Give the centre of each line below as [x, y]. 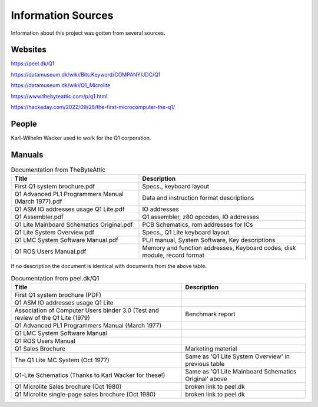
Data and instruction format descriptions [198, 198]
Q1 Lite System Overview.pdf [54, 233]
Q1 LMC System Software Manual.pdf [66, 240]
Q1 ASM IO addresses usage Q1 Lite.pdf [69, 209]
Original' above [206, 379]
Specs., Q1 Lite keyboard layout [186, 233]
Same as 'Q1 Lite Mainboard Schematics [241, 371]
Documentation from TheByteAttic [58, 170]
